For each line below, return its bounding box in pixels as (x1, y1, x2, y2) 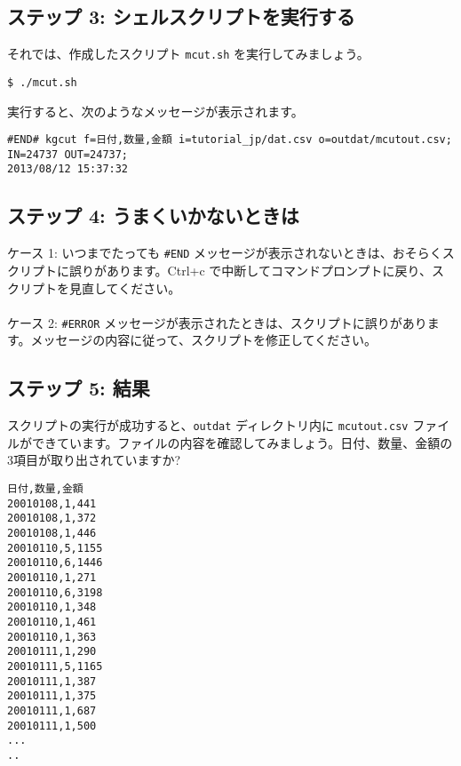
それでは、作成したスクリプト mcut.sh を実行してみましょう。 (7, 44, 370, 63)
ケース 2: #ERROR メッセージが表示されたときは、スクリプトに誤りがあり (7, 313, 427, 331)
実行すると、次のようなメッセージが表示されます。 (7, 101, 304, 120)
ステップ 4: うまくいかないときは (7, 202, 299, 229)
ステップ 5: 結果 (7, 374, 150, 402)
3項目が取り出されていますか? (7, 451, 181, 469)
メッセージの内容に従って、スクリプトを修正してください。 (30, 331, 378, 349)
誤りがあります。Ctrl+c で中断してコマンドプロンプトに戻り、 (68, 260, 432, 279)
